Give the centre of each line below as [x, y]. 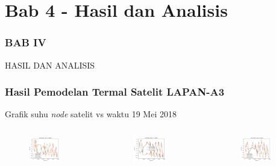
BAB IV [26, 42]
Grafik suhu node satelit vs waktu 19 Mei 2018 [91, 114]
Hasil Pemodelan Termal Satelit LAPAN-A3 [115, 92]
